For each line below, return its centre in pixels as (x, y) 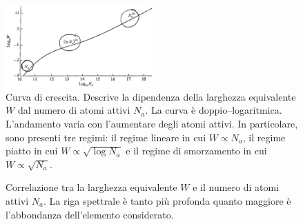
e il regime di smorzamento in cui (196, 151)
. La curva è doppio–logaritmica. (214, 110)
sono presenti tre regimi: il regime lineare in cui (106, 137)
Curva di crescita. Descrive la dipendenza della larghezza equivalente (151, 96)
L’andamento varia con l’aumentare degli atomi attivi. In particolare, (152, 123)
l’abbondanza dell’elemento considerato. (90, 214)
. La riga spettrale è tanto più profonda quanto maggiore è (167, 200)
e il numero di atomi (236, 187)
